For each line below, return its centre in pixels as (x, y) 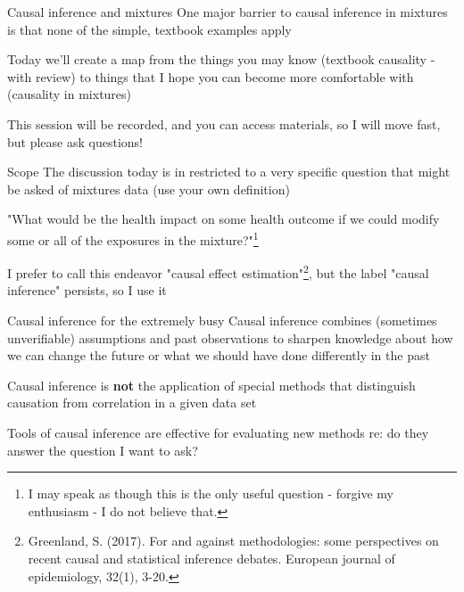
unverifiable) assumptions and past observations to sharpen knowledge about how (230, 337)
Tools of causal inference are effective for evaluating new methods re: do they (218, 432)
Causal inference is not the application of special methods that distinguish (211, 385)
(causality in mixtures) (70, 94)
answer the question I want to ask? (103, 450)
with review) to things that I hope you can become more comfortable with (211, 76)
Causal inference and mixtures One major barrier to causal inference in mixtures (228, 12)
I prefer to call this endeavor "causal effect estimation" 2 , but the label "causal (218, 271)
